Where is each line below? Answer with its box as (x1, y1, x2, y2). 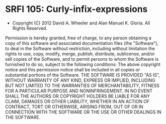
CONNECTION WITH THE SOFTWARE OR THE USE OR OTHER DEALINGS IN (5, 109, 162, 115)
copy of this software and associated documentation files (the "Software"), (5, 40, 159, 46)
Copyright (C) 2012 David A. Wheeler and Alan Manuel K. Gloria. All (12, 20, 150, 26)
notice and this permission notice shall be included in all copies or (5, 66, 140, 73)
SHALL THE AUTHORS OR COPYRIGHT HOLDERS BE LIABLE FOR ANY (5, 93, 150, 99)
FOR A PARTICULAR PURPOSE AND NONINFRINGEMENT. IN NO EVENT (5, 88, 153, 94)
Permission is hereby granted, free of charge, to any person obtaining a (5, 35, 152, 41)
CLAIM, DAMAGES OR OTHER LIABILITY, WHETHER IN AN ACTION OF (5, 98, 150, 104)
